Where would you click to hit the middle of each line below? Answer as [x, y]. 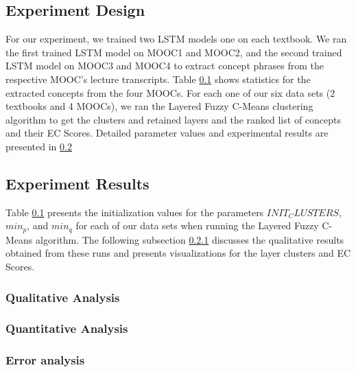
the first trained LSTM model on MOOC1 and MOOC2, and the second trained [174, 52]
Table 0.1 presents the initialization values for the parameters [135, 212]
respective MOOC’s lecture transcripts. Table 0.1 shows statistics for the [158, 79]
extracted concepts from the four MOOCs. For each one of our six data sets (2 [170, 92]
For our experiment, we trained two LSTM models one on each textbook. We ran [176, 39]
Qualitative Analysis [63, 297]
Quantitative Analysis [67, 328]
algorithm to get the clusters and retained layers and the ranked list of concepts [174, 119]
